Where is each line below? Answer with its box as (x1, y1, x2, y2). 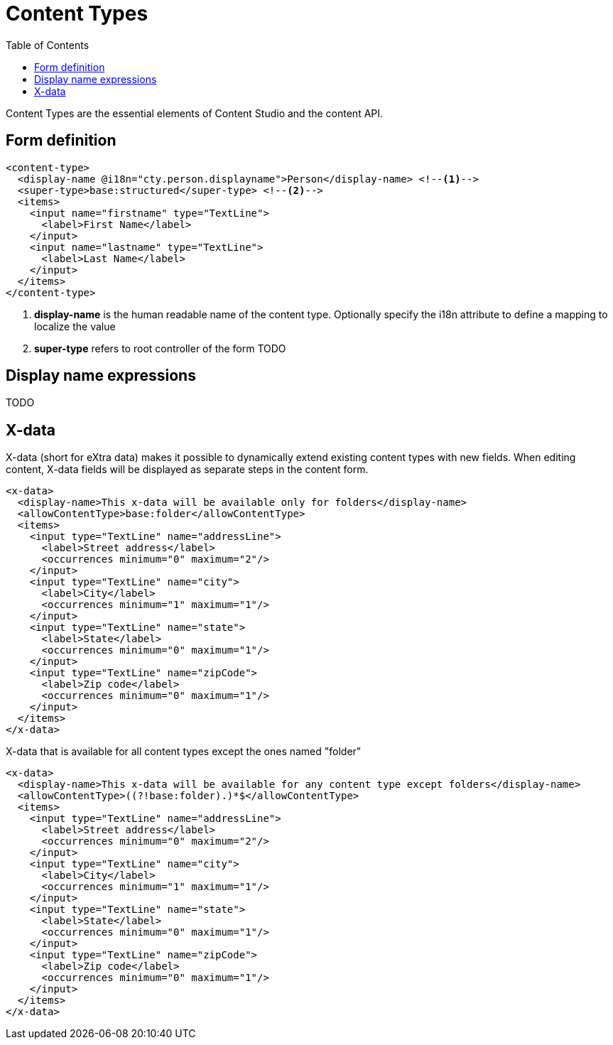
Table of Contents (6, 38, 89, 51)
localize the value (34, 320, 116, 332)
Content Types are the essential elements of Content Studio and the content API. (6, 107, 384, 119)
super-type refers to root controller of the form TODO (34, 342, 286, 354)
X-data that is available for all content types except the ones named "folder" (6, 745, 362, 758)
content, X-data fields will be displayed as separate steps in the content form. (6, 463, 369, 476)
